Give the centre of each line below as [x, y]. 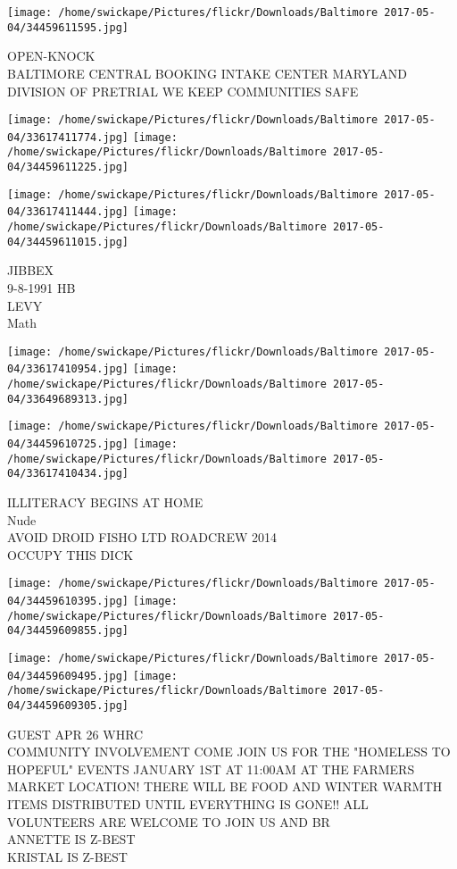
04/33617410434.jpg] [68, 474]
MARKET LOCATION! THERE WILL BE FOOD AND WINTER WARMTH [225, 786]
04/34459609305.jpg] [68, 705]
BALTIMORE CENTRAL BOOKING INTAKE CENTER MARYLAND [207, 73]
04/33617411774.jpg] [68, 137]
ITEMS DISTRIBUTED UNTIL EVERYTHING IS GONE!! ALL [188, 803]
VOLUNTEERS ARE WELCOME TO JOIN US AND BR [169, 821]
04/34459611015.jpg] [68, 242]
